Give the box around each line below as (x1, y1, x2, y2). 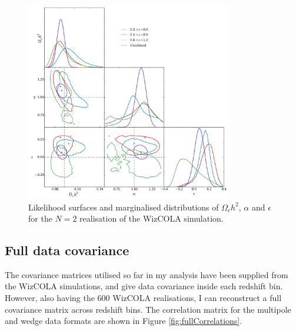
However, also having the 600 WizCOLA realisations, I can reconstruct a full (5, 292, 282, 304)
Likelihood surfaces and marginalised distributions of (28, 200, 219, 213)
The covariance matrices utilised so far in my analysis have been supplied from (5, 268, 288, 280)
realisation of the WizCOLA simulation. (79, 212, 224, 225)
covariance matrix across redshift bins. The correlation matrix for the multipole (5, 303, 291, 315)
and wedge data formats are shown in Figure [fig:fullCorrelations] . (5, 315, 242, 327)
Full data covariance (5, 241, 129, 259)
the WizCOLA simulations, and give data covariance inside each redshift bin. (5, 280, 283, 292)
